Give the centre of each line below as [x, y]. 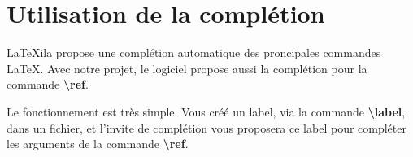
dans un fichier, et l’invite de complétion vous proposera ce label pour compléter [206, 127]
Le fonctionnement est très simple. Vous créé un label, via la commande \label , [206, 111]
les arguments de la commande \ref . [98, 144]
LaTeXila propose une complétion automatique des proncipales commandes [194, 52]
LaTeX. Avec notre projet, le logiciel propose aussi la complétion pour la [187, 68]
